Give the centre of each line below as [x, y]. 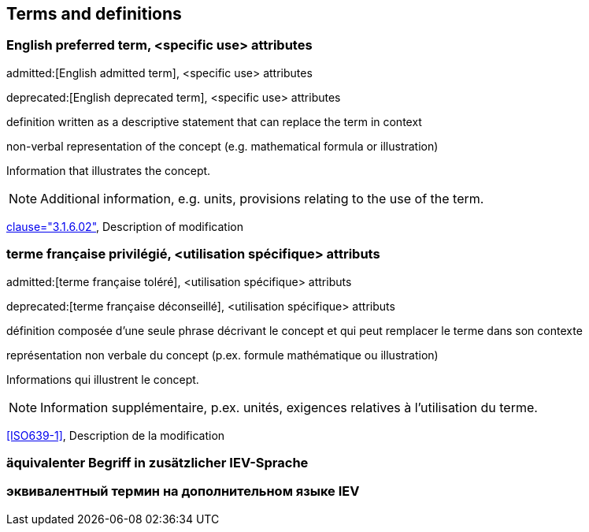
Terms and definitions [94, 14]
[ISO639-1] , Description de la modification [116, 435]
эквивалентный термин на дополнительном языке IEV [183, 491]
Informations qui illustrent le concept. [103, 379]
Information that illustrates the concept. [109, 170]
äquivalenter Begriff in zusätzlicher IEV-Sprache [157, 462]
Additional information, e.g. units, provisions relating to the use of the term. [262, 198]
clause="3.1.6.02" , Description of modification [125, 226]
